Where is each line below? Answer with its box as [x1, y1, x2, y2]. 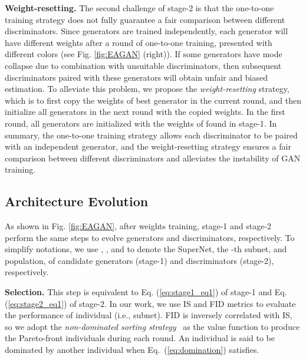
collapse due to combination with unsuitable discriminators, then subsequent [5, 59, 282, 71]
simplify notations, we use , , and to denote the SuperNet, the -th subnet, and [5, 243, 287, 255]
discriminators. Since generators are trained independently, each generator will [5, 25, 288, 37]
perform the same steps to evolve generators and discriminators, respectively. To [5, 231, 295, 243]
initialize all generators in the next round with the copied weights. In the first [5, 105, 285, 118]
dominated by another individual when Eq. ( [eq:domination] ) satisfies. [5, 344, 259, 356]
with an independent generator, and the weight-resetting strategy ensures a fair [5, 140, 291, 153]
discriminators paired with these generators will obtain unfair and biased [5, 71, 268, 83]
